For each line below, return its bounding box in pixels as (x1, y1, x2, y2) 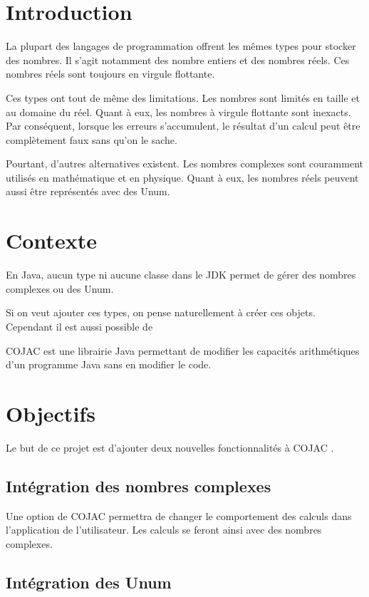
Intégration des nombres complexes (6, 474, 271, 497)
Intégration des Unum (6, 571, 172, 593)
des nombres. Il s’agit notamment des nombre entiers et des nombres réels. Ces (6, 52, 350, 67)
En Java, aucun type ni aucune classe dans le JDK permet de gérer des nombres (6, 267, 356, 282)
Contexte (6, 226, 97, 255)
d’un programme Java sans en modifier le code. (6, 357, 212, 372)
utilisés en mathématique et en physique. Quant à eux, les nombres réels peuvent (6, 170, 359, 185)
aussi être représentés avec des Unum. (6, 184, 170, 199)
